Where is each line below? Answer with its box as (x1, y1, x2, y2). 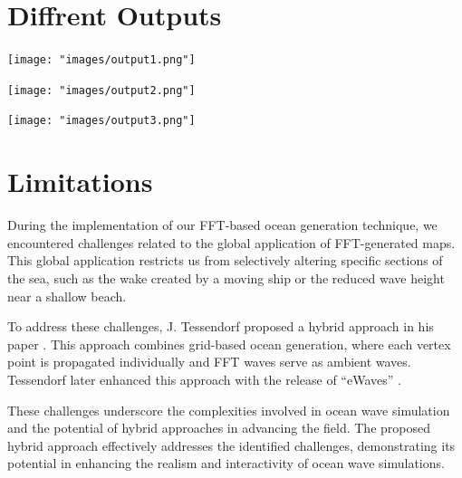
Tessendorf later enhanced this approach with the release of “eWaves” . (7, 369, 401, 388)
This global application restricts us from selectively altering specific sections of (7, 251, 443, 270)
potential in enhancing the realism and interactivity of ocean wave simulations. (7, 454, 445, 473)
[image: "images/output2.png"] (7, 83, 196, 97)
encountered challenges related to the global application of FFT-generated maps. (7, 233, 456, 252)
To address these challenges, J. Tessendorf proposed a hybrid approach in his (7, 317, 434, 336)
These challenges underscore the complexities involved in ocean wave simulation (7, 400, 450, 419)
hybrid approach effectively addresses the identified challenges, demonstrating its (7, 435, 456, 454)
